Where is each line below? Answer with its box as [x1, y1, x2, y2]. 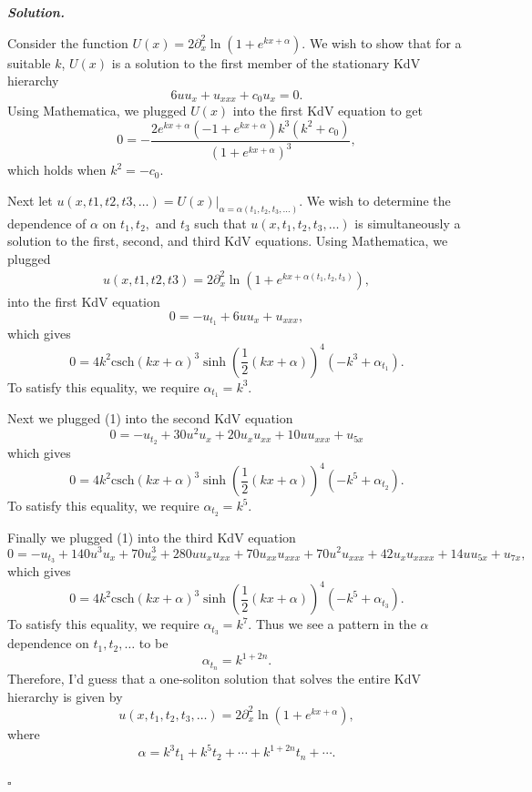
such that [194, 213, 247, 232]
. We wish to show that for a [302, 33, 462, 52]
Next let [7, 190, 53, 209]
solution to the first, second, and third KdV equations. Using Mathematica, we [7, 231, 448, 250]
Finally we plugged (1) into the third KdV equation [7, 527, 296, 546]
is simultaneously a [354, 213, 461, 232]
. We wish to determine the [299, 190, 451, 209]
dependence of [7, 213, 87, 232]
